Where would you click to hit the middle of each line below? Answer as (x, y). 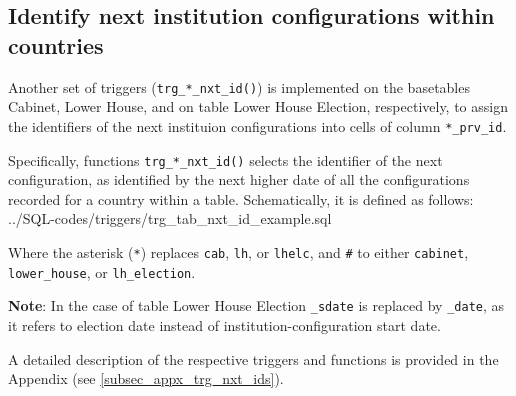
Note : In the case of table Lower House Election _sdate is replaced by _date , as (256, 305)
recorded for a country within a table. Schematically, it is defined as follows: (241, 198)
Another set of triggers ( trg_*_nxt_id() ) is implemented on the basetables (239, 86)
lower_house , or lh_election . (102, 271)
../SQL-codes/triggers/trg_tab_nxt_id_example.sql (170, 218)
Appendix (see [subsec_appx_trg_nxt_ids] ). (146, 378)
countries (56, 44)
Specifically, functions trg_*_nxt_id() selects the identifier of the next (225, 159)
